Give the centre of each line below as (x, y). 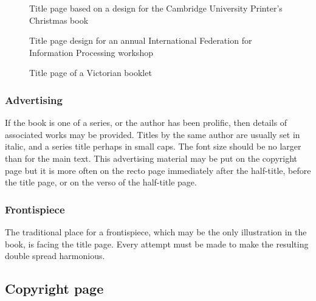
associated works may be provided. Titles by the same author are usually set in (153, 134)
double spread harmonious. (55, 256)
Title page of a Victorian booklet (91, 73)
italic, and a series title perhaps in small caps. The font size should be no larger (153, 146)
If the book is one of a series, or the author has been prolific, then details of (146, 123)
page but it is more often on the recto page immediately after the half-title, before (158, 170)
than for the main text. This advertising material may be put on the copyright (151, 158)
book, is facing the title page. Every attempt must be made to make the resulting (157, 244)
